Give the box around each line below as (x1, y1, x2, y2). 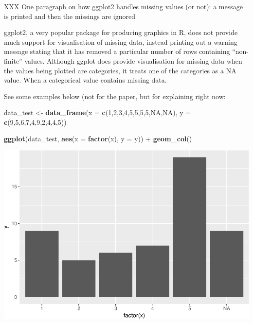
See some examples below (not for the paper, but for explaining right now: (4, 91, 226, 101)
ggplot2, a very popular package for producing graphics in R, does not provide (4, 27, 238, 37)
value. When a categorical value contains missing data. (4, 75, 167, 85)
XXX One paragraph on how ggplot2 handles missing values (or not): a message (4, 1, 243, 11)
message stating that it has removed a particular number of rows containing (4, 46, 230, 56)
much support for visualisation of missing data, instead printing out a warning (4, 36, 237, 47)
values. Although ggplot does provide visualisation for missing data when (24, 55, 242, 66)
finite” (4, 55, 22, 66)
